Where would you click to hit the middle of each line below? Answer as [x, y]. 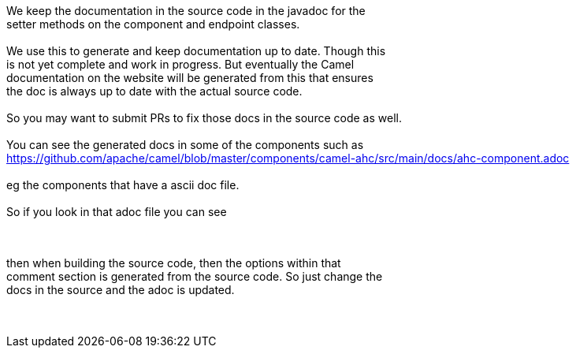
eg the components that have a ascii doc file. [123, 185]
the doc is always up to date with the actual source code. [154, 91]
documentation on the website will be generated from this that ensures [190, 78]
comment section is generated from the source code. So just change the [195, 276]
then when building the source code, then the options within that [174, 263]
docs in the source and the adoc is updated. [121, 290]
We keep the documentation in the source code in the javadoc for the [186, 11]
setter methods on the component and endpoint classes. [153, 24]
